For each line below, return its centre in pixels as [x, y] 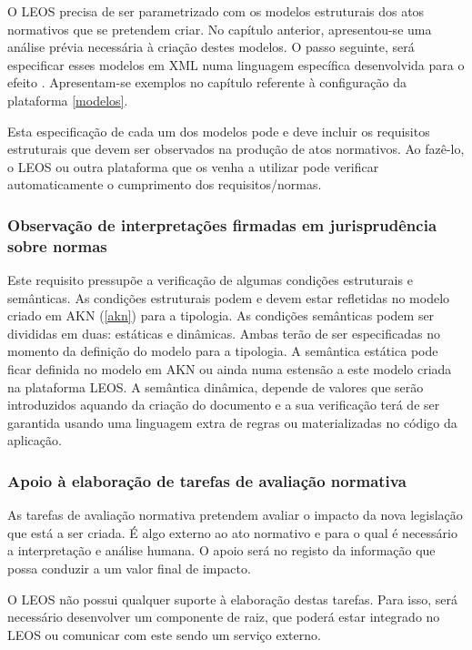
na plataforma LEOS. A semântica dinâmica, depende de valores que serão [216, 386]
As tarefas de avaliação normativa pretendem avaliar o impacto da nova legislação [235, 515]
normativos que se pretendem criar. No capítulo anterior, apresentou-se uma [220, 29]
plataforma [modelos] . [68, 100]
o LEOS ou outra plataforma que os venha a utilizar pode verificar [193, 166]
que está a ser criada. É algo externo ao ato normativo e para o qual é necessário [232, 532]
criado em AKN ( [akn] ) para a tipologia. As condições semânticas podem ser [221, 315]
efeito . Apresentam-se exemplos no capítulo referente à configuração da [207, 82]
